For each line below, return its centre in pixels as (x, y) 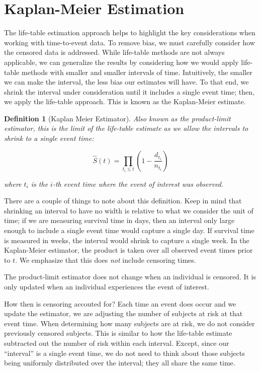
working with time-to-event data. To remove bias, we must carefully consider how (129, 42)
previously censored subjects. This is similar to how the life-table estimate (118, 333)
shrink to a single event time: (49, 138)
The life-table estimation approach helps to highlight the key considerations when (130, 32)
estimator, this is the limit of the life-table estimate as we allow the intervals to (126, 128)
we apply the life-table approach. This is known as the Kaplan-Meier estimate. (125, 101)
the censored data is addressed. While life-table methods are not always (114, 52)
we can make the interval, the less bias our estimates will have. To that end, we (126, 82)
